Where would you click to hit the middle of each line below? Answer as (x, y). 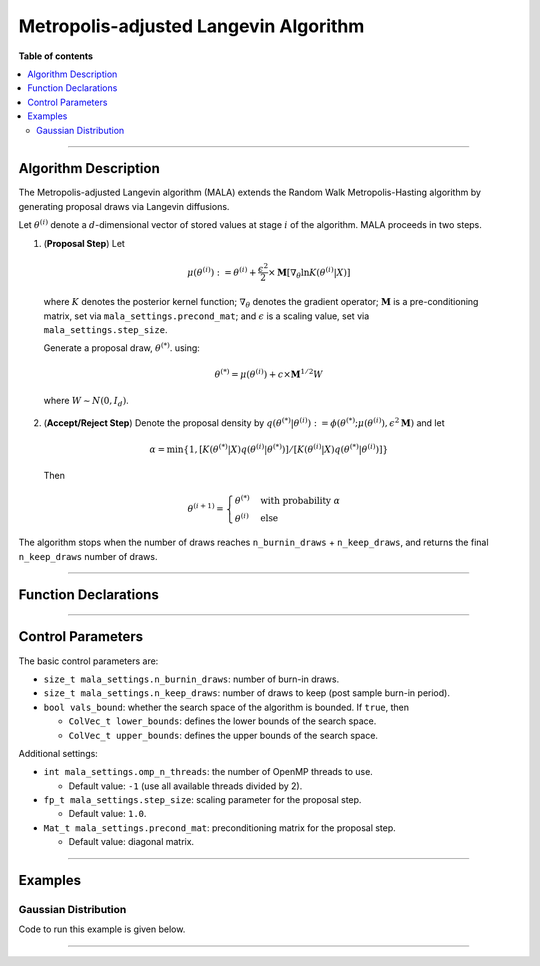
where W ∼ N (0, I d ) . (86, 401)
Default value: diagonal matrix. (131, 842)
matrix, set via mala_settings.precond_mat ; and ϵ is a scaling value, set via (206, 316)
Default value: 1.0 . (107, 814)
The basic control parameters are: (88, 661)
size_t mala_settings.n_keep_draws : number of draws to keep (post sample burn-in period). (246, 693)
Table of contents (56, 56)
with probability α (300, 500)
